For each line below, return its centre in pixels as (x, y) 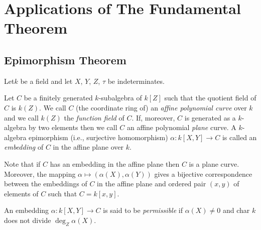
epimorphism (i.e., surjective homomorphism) (98, 137)
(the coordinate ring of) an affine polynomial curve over (161, 107)
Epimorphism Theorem (65, 60)
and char (236, 210)
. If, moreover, (153, 117)
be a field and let (46, 81)
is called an (239, 137)
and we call (21, 117)
